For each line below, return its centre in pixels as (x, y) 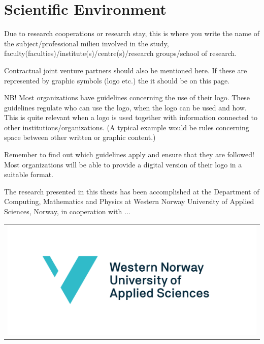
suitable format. (29, 174)
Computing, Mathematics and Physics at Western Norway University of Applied (129, 201)
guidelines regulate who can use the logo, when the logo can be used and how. (125, 107)
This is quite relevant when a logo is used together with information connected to (131, 117)
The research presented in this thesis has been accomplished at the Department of (132, 191)
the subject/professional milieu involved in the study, (87, 43)
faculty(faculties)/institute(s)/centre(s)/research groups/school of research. (121, 53)
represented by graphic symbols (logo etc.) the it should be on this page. (117, 80)
